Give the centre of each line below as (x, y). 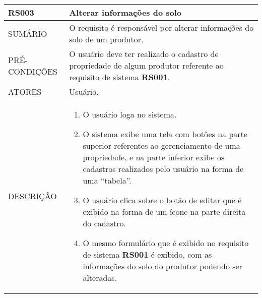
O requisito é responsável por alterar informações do (161, 27)
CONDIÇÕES (33, 71)
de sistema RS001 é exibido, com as (147, 254)
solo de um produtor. (106, 39)
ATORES (25, 92)
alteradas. (100, 278)
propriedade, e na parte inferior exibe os (154, 157)
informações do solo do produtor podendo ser (162, 266)
